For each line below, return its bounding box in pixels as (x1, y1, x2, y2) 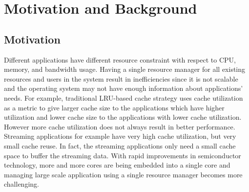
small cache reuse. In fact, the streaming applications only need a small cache (4, 140, 236, 150)
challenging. (4, 179, 39, 189)
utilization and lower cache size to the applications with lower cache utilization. (4, 112, 242, 122)
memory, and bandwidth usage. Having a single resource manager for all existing (4, 64, 246, 74)
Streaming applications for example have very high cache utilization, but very (4, 131, 236, 141)
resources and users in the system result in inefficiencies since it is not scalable (4, 73, 238, 84)
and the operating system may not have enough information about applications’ (4, 83, 243, 93)
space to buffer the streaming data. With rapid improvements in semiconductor (4, 150, 241, 160)
